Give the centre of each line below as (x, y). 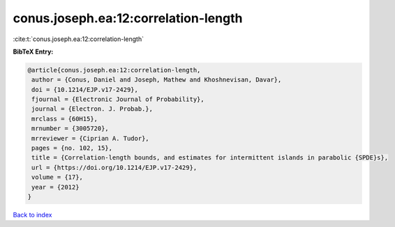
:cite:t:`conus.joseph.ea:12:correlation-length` (79, 39)
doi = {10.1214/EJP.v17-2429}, (85, 89)
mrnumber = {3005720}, (70, 128)
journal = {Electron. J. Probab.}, (92, 109)
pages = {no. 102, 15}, (72, 148)
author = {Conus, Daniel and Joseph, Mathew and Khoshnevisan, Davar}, (157, 80)
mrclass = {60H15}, (65, 119)
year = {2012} (55, 187)
